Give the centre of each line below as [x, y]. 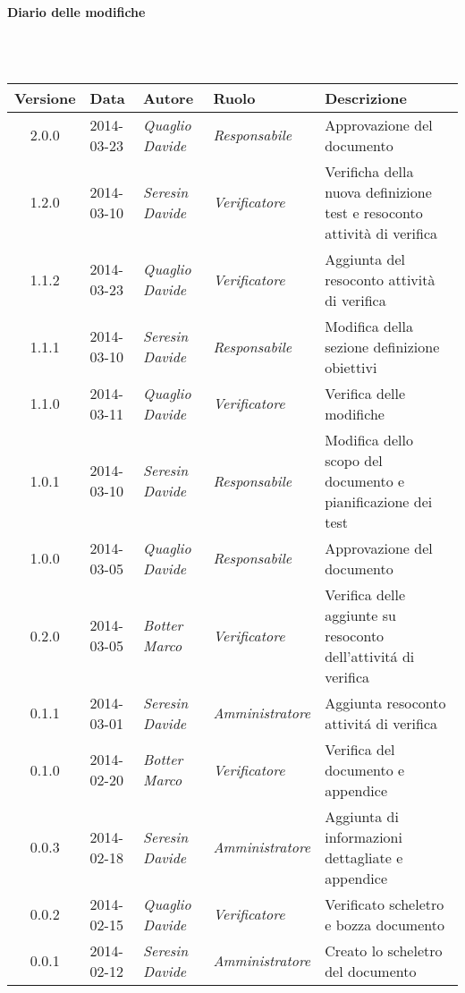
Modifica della [369, 326]
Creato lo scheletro [384, 950]
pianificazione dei [379, 501]
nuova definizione [378, 191]
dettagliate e [364, 857]
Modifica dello [369, 439]
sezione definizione [382, 346]
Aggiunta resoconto [385, 702]
